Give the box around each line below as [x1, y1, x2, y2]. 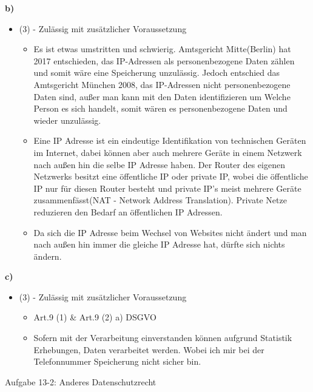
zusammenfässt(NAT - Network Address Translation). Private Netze [33, 194, 287, 206]
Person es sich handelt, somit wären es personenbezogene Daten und [33, 102, 288, 115]
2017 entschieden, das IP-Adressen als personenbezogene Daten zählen [33, 54, 295, 67]
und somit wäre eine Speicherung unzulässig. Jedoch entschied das [33, 66, 280, 79]
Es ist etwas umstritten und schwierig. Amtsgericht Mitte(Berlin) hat [33, 42, 291, 55]
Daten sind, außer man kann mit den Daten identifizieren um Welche [33, 90, 291, 103]
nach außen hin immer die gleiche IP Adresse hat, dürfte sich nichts [33, 238, 285, 251]
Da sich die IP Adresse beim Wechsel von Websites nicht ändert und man [33, 226, 307, 238]
